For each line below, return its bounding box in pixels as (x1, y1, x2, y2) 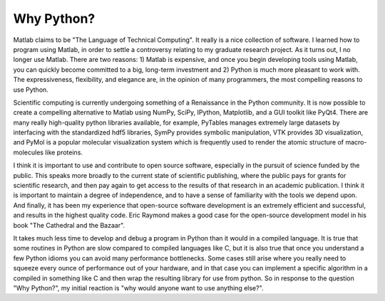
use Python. (13, 85, 49, 94)
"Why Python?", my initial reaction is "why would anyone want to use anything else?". (13, 283, 264, 292)
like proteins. (45, 148, 83, 157)
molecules (13, 148, 44, 157)
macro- (345, 138, 367, 147)
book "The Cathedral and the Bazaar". (13, 221, 125, 229)
